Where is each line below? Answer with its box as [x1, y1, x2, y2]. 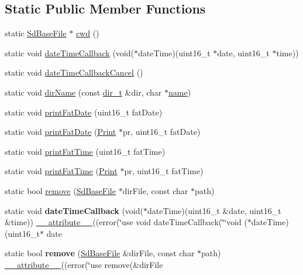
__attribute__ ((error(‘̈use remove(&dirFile [5, 258, 163, 270]
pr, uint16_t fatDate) [122, 125, 201, 138]
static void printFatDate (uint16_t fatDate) [5, 106, 163, 118]
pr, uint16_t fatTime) [124, 165, 204, 177]
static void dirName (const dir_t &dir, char [5, 86, 162, 98]
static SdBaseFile [5, 27, 67, 39]
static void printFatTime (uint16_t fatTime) [5, 145, 166, 157]
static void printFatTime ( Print [5, 165, 118, 177]
